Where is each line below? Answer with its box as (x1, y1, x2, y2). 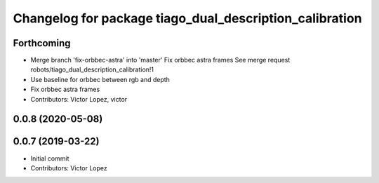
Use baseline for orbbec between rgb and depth (30, 75, 170, 83)
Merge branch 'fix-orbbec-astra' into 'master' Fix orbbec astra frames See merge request (30, 56, 291, 65)
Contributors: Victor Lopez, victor (30, 95, 128, 103)
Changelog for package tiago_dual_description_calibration (13, 11, 362, 26)
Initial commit (30, 154, 69, 163)
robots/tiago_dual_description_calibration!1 (30, 65, 154, 74)
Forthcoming (13, 37, 71, 49)
